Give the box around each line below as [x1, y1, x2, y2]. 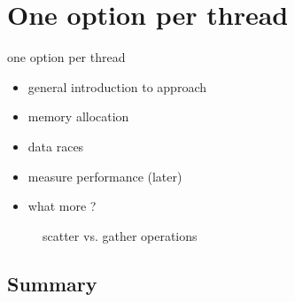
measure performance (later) [27, 166, 182, 185]
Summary [7, 269, 97, 297]
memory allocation [27, 107, 129, 126]
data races [27, 136, 84, 155]
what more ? [27, 197, 97, 215]
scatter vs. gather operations [43, 226, 198, 244]
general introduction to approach [27, 77, 207, 96]
